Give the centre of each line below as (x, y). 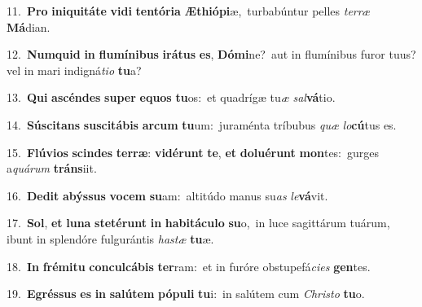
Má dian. (29, 26)
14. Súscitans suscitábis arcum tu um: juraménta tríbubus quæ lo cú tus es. (202, 124)
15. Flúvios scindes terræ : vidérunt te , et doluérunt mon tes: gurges (193, 152)
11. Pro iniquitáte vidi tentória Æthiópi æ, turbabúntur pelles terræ (188, 11)
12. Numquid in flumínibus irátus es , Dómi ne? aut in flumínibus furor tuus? (211, 54)
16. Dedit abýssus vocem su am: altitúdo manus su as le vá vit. (167, 195)
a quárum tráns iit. (52, 168)
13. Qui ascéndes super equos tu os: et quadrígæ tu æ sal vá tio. (171, 97)
